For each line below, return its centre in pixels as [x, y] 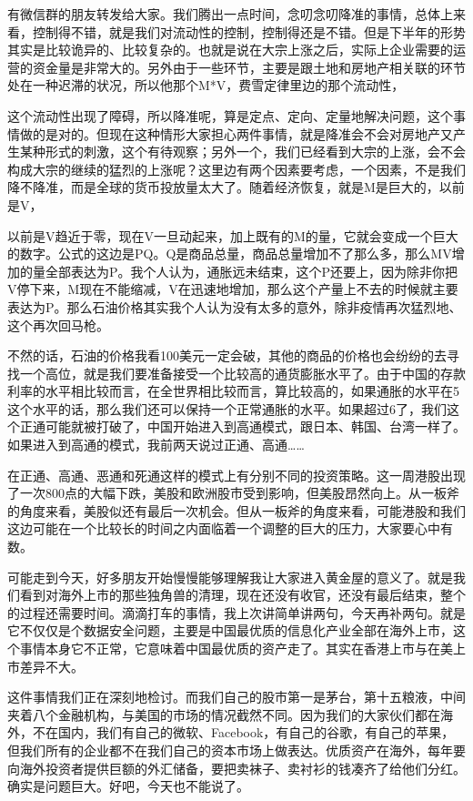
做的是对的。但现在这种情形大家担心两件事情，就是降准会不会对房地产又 [236, 133]
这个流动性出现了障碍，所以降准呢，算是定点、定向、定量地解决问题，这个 [230, 115]
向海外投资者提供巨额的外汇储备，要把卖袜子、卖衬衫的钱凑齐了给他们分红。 [236, 768]
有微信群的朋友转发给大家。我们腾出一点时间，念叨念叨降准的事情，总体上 [230, 14]
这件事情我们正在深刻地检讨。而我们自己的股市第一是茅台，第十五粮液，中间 [236, 697]
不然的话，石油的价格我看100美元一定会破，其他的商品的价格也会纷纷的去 [227, 355]
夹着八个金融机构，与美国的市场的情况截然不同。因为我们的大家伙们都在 [224, 714]
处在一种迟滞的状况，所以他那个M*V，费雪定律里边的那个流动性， [206, 85]
